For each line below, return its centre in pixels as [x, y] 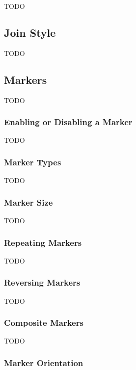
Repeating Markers [43, 242]
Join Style [30, 32]
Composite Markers [44, 323]
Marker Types [33, 162]
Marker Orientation [44, 362]
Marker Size [28, 202]
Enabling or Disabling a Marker [68, 122]
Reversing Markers [42, 282]
